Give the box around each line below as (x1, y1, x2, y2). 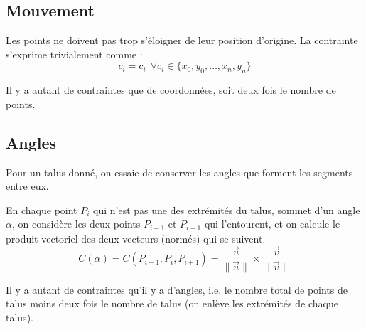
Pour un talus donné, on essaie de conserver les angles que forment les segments (6, 164, 353, 179)
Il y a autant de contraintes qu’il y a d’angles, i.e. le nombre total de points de (6, 282, 348, 297)
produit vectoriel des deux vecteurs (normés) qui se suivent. (6, 230, 266, 245)
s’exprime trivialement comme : (6, 46, 143, 61)
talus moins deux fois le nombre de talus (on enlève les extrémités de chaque (6, 296, 338, 311)
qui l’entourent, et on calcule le (204, 216, 340, 231)
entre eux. (6, 179, 49, 193)
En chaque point (6, 202, 77, 217)
